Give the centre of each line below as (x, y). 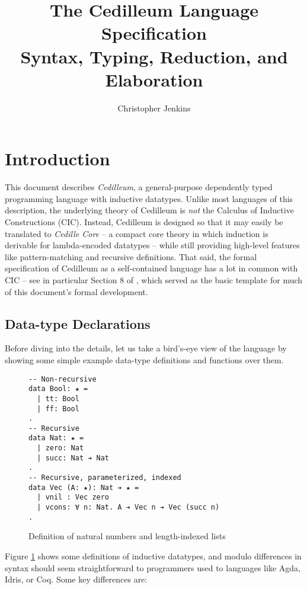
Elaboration (154, 79)
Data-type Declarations (78, 323)
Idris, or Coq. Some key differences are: (76, 579)
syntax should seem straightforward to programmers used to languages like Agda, (153, 567)
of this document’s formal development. (76, 291)
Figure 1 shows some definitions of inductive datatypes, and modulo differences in (153, 556)
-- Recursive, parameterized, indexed (105, 478)
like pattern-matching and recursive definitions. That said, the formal (131, 256)
